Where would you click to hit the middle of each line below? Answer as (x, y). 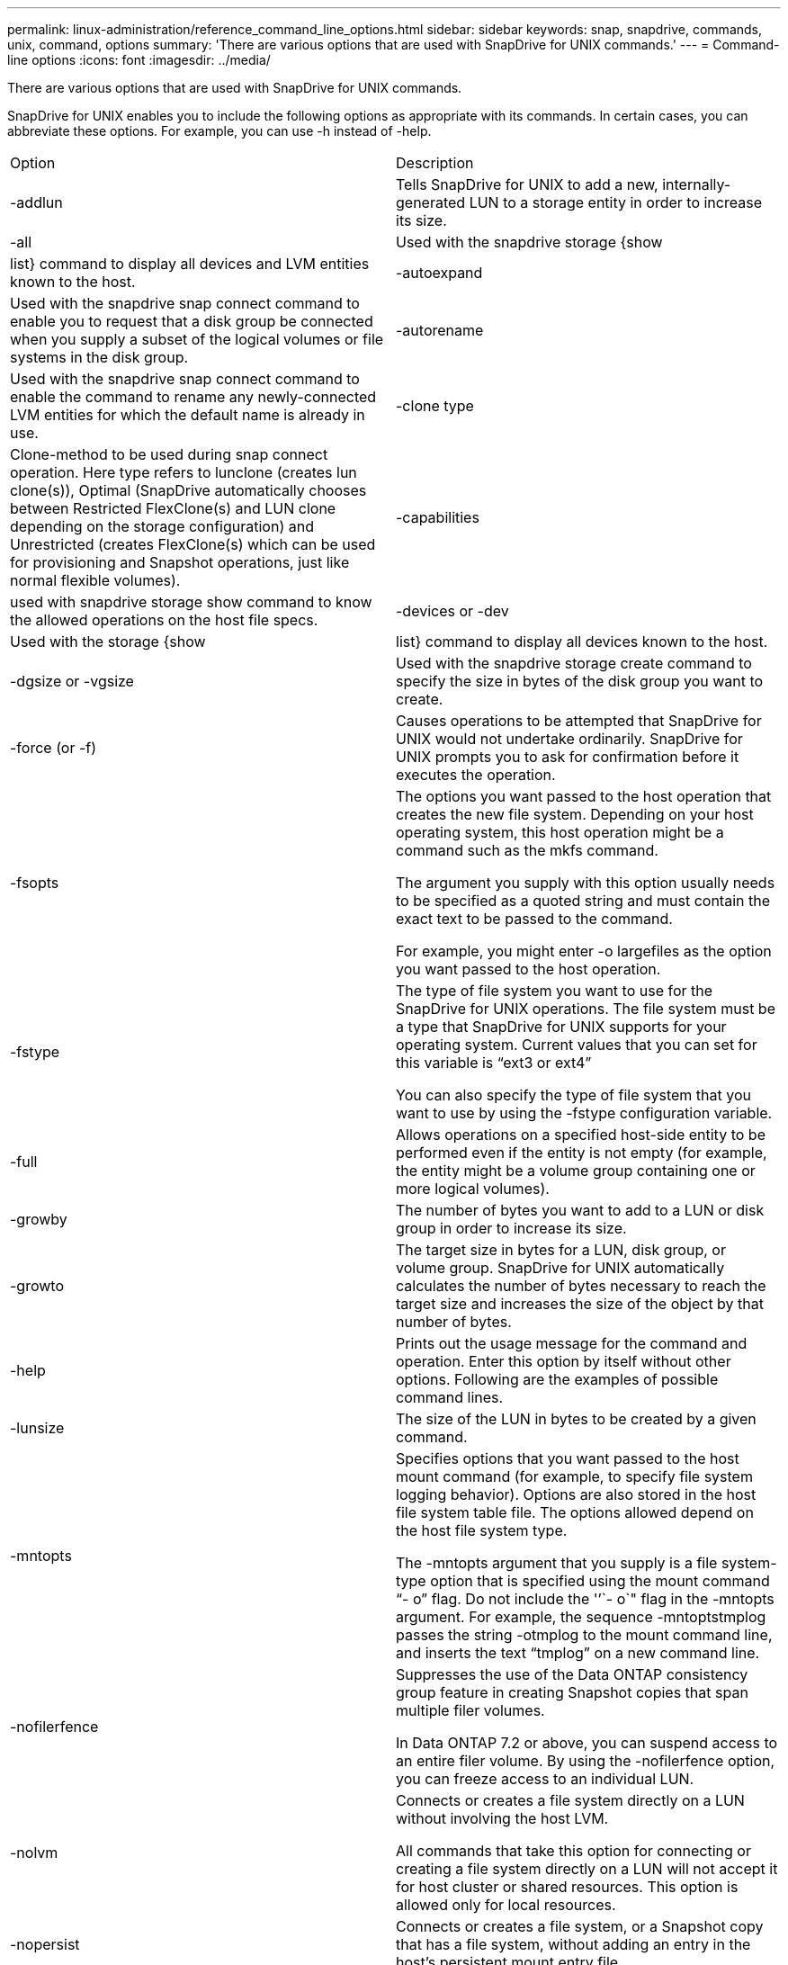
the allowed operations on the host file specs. (164, 620)
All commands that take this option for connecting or (573, 1851)
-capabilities (438, 517)
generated (431, 202)
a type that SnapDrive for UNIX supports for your (561, 1027)
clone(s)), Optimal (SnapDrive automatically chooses (188, 490)
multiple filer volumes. (470, 1710)
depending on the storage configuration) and (162, 526)
